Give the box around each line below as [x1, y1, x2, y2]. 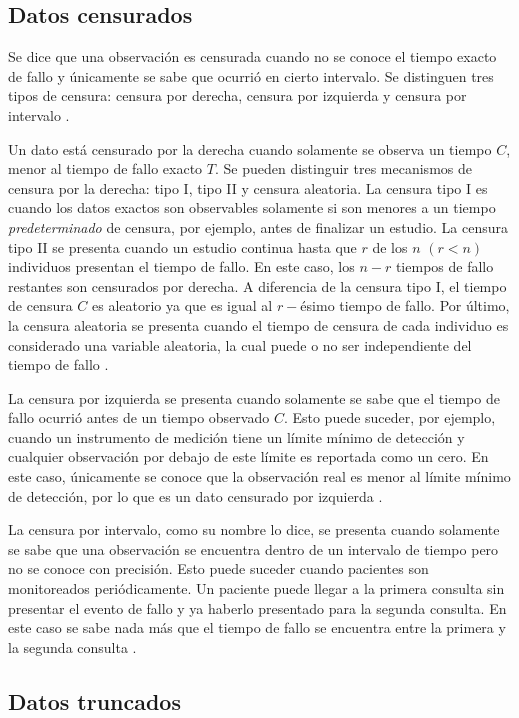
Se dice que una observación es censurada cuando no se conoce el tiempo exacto [8, 46, 497, 67]
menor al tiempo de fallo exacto [8, 158, 203, 179]
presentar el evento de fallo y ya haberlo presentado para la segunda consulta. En [8, 597, 507, 618]
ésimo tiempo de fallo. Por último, [300, 295, 510, 316]
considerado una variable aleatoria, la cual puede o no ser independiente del [8, 334, 472, 355]
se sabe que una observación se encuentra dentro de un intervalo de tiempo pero [8, 538, 499, 559]
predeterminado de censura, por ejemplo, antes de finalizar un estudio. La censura [8, 216, 509, 237]
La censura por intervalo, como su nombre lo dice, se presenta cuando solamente [8, 519, 500, 540]
